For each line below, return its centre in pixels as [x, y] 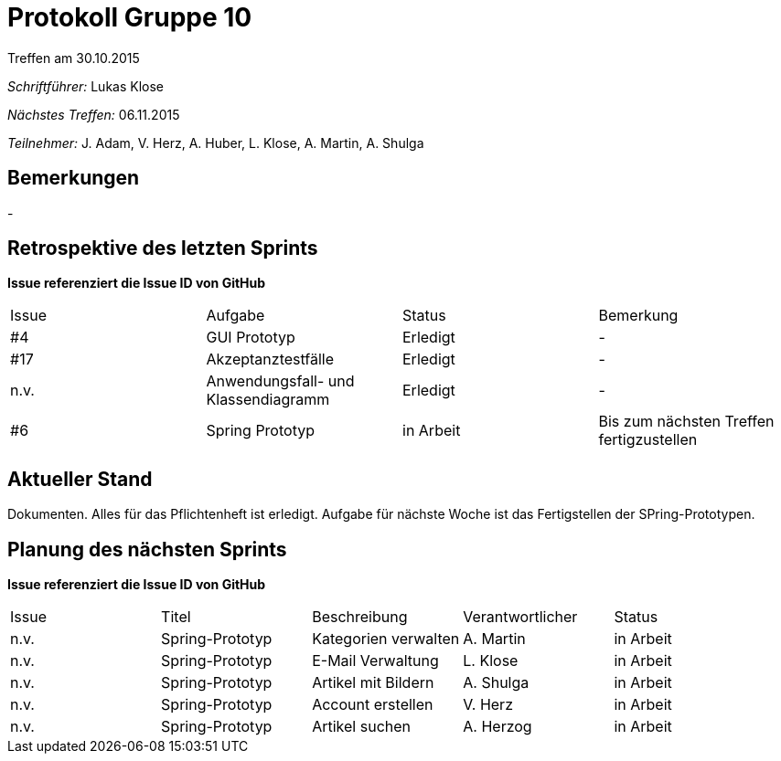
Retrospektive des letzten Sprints [163, 248]
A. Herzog [497, 727]
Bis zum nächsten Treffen [686, 422]
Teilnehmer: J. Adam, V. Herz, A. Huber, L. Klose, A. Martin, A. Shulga [216, 143]
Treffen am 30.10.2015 [74, 58]
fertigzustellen [648, 440]
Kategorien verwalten [386, 639]
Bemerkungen [74, 178]
